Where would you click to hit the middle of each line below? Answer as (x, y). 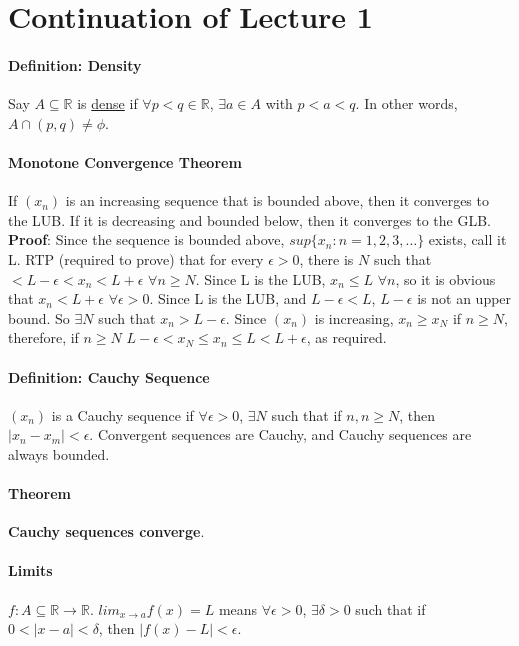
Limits (30, 570)
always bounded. (59, 453)
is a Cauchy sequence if (122, 414)
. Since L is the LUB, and (228, 298)
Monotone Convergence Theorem (125, 161)
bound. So (39, 317)
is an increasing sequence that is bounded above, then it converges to (277, 200)
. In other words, (406, 103)
